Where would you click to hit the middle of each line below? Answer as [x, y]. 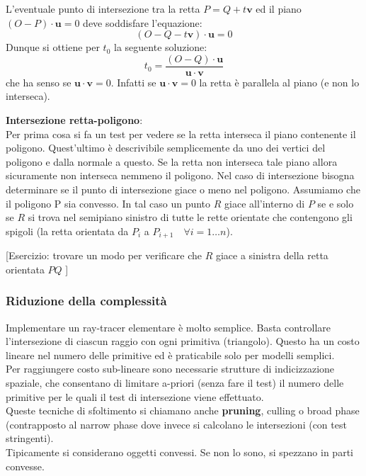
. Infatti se [133, 82]
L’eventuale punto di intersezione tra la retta [103, 8]
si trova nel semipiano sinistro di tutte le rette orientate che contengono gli [190, 217]
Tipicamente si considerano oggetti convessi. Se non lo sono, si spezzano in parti [179, 452]
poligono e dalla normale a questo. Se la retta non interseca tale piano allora [172, 161]
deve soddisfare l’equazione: [143, 22]
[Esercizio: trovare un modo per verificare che [104, 255]
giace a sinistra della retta [272, 255]
